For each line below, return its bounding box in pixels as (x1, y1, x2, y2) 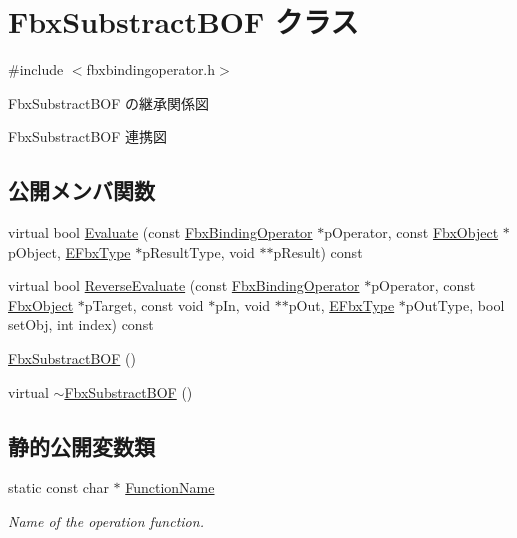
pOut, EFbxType (288, 294, 395, 315)
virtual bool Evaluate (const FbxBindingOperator (8, 222, 313, 243)
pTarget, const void (84, 294, 204, 315)
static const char (8, 477, 109, 498)
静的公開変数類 (8, 430, 155, 461)
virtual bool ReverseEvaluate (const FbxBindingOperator (8, 275, 360, 296)
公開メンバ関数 (8, 175, 155, 206)
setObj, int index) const (8, 314, 154, 335)
